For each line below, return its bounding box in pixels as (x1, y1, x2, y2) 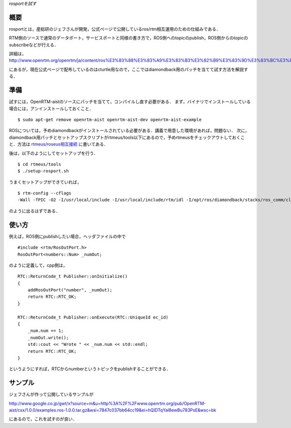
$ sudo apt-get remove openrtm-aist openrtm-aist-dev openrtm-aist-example (17, 117, 202, 122)
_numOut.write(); (27, 335, 69, 340)
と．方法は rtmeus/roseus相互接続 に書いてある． (9, 141, 109, 147)
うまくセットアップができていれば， (9, 179, 81, 185)
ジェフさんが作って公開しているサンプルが (9, 392, 94, 397)
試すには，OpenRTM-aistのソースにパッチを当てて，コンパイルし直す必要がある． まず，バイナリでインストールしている (9, 99, 251, 104)
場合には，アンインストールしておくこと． (9, 105, 94, 111)
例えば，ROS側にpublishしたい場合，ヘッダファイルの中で (9, 233, 126, 239)
